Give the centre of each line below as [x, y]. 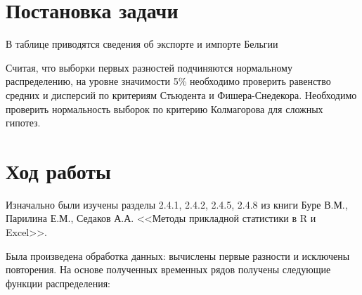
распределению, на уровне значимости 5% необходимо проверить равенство [168, 81]
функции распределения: [58, 283]
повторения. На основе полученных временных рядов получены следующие [168, 269]
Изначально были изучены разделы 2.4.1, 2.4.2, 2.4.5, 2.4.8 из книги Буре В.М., [177, 204]
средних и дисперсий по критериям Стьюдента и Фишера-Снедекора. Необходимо [181, 94]
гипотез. [23, 123]
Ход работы [58, 170]
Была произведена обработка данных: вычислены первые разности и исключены [178, 255]
